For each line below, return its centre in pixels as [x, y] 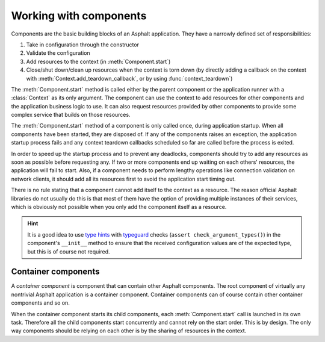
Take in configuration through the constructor [83, 45]
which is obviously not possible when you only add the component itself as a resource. [119, 207]
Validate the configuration [58, 53]
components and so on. [41, 303]
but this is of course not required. [69, 251]
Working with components [79, 16]
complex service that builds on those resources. [71, 115]
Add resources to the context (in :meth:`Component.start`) [98, 61]
